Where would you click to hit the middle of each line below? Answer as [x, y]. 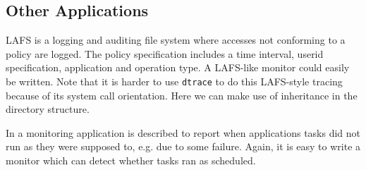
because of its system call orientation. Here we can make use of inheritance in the [182, 95]
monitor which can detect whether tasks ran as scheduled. [131, 160]
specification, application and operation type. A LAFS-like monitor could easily [178, 67]
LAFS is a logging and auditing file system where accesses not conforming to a [176, 40]
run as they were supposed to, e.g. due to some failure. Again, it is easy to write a [183, 146]
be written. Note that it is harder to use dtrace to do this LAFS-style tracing [174, 81]
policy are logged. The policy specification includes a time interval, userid [165, 53]
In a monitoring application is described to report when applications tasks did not [183, 132]
